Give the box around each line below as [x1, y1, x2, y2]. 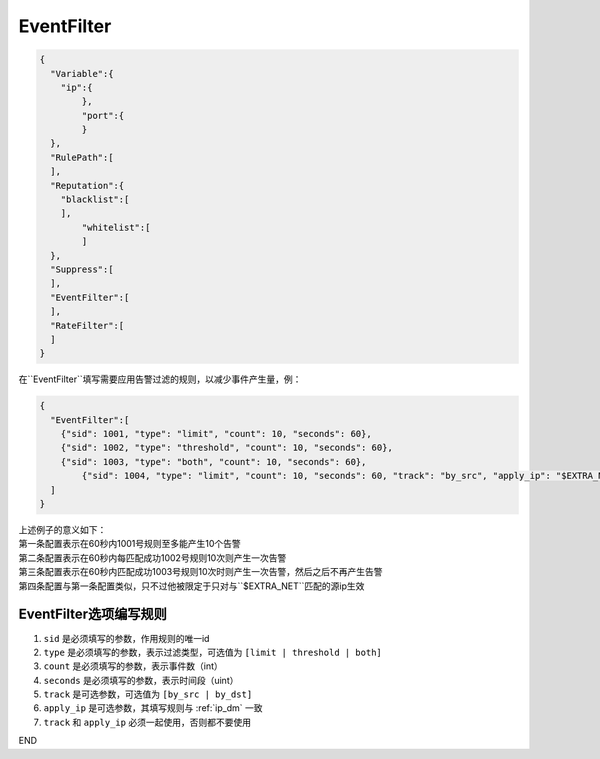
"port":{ [81, 110, 125, 121]
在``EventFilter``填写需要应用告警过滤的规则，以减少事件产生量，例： [18, 373, 302, 385]
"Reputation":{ [50, 180, 125, 191]
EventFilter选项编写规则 [18, 606, 167, 623]
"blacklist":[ [60, 194, 130, 205]
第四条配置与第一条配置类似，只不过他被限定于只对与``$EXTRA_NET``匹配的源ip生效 [18, 580, 365, 592]
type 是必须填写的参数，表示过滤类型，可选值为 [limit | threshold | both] [43, 646, 382, 658]
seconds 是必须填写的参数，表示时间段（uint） [43, 674, 239, 686]
